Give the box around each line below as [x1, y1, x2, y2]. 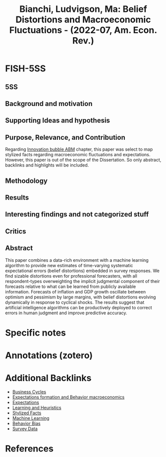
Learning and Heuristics [12, 404, 61, 410]
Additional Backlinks [5, 373, 92, 384]
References [5, 443, 54, 455]
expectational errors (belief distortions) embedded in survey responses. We [5, 268, 160, 274]
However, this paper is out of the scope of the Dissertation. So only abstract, [5, 157, 162, 163]
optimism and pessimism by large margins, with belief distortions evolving [5, 294, 156, 300]
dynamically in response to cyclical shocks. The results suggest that [5, 299, 145, 305]
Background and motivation [5, 99, 93, 108]
